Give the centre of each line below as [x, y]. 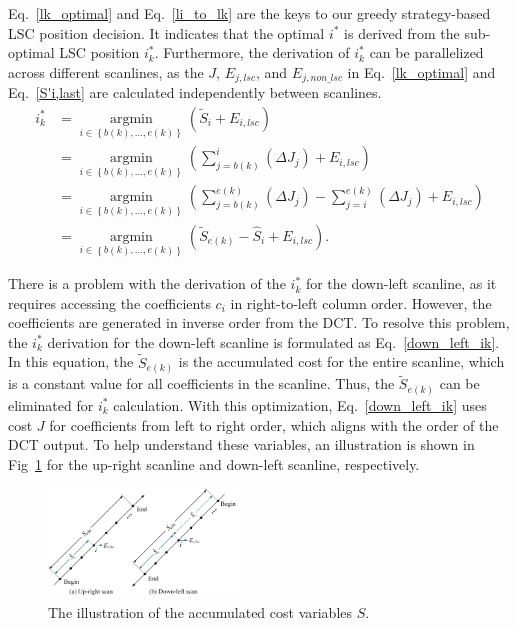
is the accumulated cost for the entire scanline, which [341, 361]
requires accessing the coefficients [109, 302]
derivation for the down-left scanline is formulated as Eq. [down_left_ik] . [273, 341]
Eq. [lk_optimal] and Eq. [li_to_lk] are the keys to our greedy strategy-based [249, 13]
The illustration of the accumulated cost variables [200, 611]
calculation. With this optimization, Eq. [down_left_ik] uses [300, 404]
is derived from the [402, 32]
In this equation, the [71, 361]
